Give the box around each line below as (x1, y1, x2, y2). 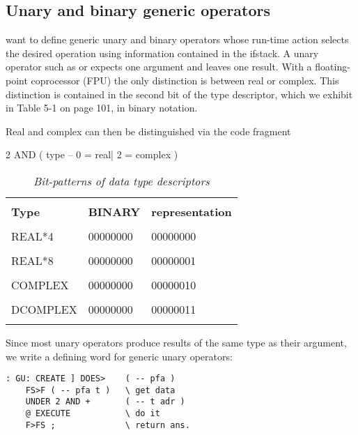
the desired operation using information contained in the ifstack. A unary (6, 45, 319, 60)
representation (151, 203, 232, 220)
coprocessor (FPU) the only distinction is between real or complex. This (31, 72, 339, 87)
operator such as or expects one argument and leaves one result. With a (6, 59, 312, 74)
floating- (315, 59, 350, 74)
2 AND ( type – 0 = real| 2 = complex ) (6, 147, 178, 162)
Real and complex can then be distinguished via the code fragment (6, 123, 291, 138)
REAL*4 (11, 227, 54, 244)
